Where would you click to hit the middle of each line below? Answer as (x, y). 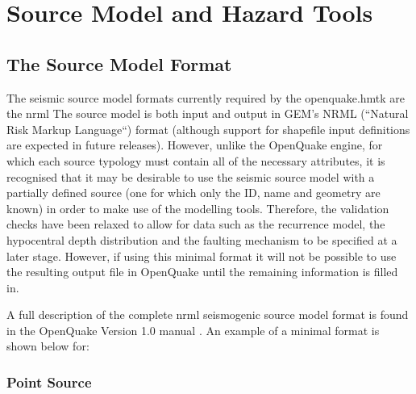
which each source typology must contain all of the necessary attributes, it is (196, 160)
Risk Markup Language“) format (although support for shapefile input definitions (208, 129)
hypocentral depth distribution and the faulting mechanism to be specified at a (202, 239)
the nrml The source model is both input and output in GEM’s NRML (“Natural (208, 113)
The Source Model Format (119, 63)
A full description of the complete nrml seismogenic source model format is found (208, 314)
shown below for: (48, 346)
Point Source (49, 382)
